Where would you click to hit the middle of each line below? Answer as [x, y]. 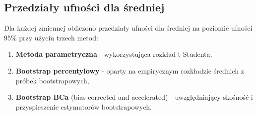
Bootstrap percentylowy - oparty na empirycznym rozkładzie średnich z [130, 70]
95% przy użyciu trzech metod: [51, 37]
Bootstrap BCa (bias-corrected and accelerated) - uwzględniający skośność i [134, 97]
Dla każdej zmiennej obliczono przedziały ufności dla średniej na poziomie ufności [128, 28]
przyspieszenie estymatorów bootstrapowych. [84, 106]
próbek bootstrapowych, [52, 80]
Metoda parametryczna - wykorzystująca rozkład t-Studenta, [114, 54]
